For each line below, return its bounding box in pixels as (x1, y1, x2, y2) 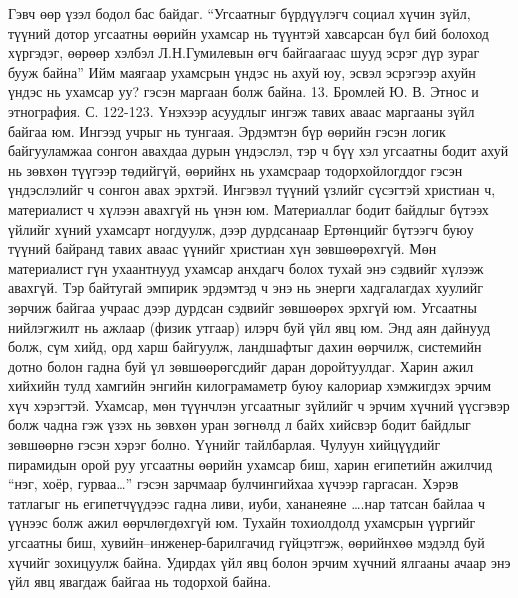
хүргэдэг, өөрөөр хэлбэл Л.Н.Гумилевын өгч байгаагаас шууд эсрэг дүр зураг (8, 42, 480, 63)
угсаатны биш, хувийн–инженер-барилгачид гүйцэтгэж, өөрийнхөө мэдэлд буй (8, 532, 485, 553)
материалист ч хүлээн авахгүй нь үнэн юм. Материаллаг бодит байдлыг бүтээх (8, 198, 489, 219)
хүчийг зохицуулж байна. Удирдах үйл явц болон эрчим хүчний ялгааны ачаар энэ (8, 551, 511, 572)
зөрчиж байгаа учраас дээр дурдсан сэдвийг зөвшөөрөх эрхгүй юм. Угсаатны (8, 296, 477, 317)
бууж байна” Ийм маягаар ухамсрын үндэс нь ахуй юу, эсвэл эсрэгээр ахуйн (8, 61, 476, 82)
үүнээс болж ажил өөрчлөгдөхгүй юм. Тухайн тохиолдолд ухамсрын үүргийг (8, 512, 476, 533)
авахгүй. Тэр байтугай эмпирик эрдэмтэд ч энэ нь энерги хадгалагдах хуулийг (8, 277, 484, 298)
